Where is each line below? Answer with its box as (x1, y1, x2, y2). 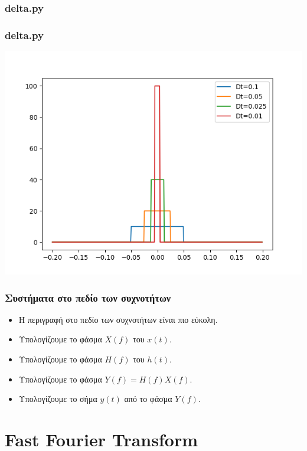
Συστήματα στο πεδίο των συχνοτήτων (5, 290, 171, 305)
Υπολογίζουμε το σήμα (18, 393, 97, 405)
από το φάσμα (124, 393, 172, 405)
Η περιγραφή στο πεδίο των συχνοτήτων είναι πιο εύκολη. (18, 313, 218, 325)
